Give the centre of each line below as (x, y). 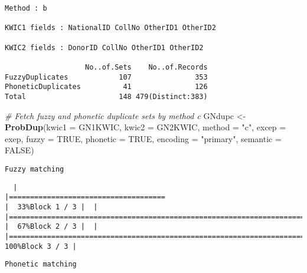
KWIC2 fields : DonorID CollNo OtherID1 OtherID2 (104, 47)
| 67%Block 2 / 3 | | (51, 227)
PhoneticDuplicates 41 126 (106, 87)
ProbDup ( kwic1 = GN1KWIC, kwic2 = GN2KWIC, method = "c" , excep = (146, 127)
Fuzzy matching (35, 169)
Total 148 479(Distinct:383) (106, 96)
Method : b (26, 8)
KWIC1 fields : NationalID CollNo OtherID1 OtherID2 (110, 28)
